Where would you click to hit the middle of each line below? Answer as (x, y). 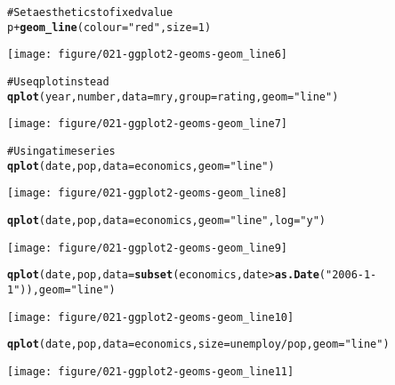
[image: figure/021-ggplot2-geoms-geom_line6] (147, 55)
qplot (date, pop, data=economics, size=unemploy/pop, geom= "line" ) (198, 345)
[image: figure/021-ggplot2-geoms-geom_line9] (147, 248)
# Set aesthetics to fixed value (90, 12)
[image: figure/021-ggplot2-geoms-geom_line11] (151, 371)
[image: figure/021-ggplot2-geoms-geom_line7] (147, 124)
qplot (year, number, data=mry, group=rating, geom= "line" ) (173, 96)
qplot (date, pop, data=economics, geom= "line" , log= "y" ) (166, 220)
